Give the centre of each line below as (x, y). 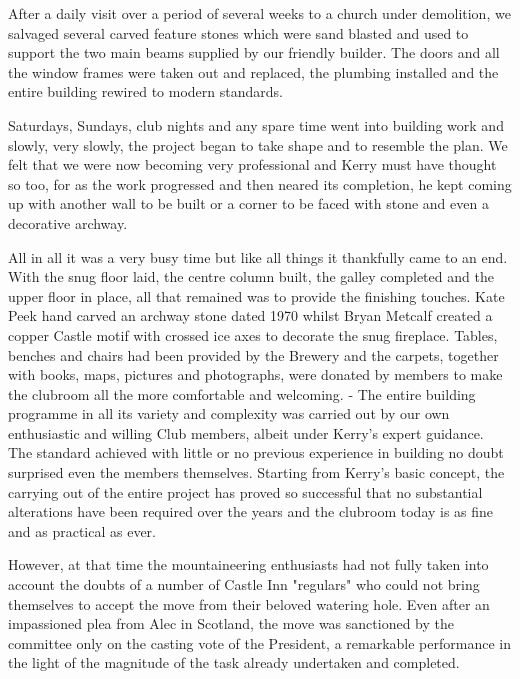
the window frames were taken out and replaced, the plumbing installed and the (253, 71)
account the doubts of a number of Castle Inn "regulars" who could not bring (244, 584)
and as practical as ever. (82, 530)
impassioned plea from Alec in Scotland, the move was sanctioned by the (231, 623)
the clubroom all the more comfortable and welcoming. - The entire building (242, 393)
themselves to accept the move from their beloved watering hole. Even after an (249, 603)
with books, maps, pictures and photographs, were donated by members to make (255, 374)
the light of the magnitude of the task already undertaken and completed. (234, 662)
